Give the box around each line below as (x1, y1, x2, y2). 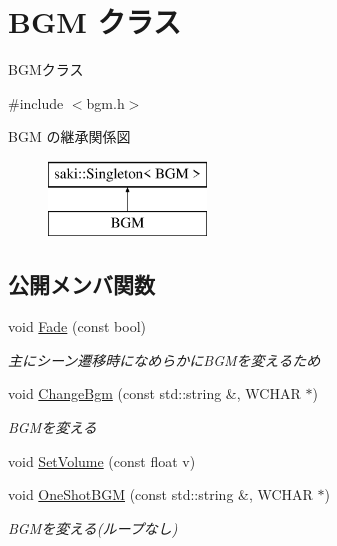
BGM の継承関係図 (8, 126, 131, 147)
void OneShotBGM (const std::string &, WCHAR (8, 484, 313, 505)
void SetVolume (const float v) (8, 450, 196, 471)
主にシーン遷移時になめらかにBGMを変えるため (8, 349, 321, 370)
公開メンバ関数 (8, 269, 155, 300)
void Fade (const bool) (8, 316, 146, 337)
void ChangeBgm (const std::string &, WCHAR (8, 383, 301, 404)
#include (8, 92, 64, 113)
